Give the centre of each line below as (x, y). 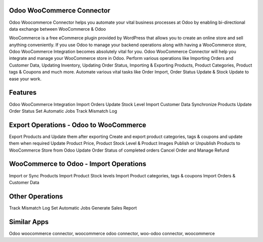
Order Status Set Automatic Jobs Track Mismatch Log (63, 111)
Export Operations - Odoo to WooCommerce (78, 125)
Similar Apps (29, 222)
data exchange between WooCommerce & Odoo (57, 29)
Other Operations (36, 196)
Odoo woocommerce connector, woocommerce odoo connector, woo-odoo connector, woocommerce (112, 233)
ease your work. (25, 79)
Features (23, 93)
